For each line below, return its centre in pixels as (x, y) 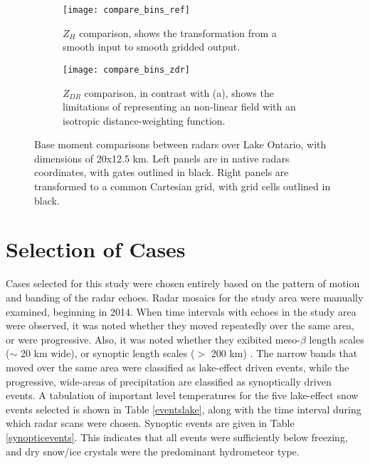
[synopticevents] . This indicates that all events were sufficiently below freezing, (177, 437)
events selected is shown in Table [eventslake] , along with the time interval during (184, 409)
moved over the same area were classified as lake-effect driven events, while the (178, 367)
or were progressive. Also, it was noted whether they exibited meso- (153, 339)
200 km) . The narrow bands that (284, 353)
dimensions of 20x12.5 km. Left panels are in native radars (162, 158)
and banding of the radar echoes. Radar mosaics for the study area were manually (185, 297)
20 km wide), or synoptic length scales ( (107, 353)
